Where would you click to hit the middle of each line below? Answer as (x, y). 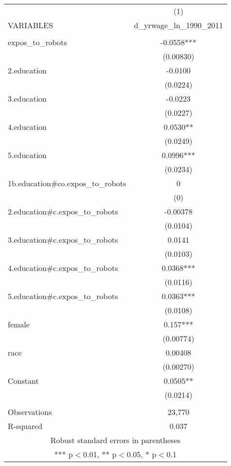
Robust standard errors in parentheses (115, 440)
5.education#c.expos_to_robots (63, 296)
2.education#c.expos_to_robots (63, 211)
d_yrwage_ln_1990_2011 (178, 25)
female (19, 324)
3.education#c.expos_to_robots (63, 240)
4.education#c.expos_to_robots (63, 268)
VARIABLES (30, 25)
